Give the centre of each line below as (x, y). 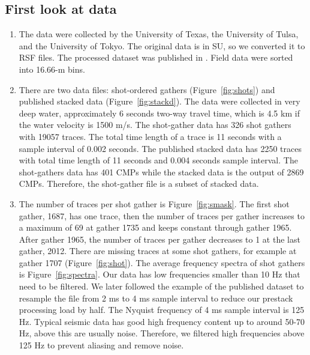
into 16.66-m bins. (52, 69)
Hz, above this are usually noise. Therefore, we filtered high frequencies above (162, 333)
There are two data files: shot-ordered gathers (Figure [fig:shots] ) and (147, 89)
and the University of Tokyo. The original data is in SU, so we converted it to (162, 45)
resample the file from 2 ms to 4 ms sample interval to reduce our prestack (156, 298)
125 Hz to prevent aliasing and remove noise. (101, 345)
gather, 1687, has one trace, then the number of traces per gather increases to (162, 215)
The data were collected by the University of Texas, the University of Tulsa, (159, 34)
